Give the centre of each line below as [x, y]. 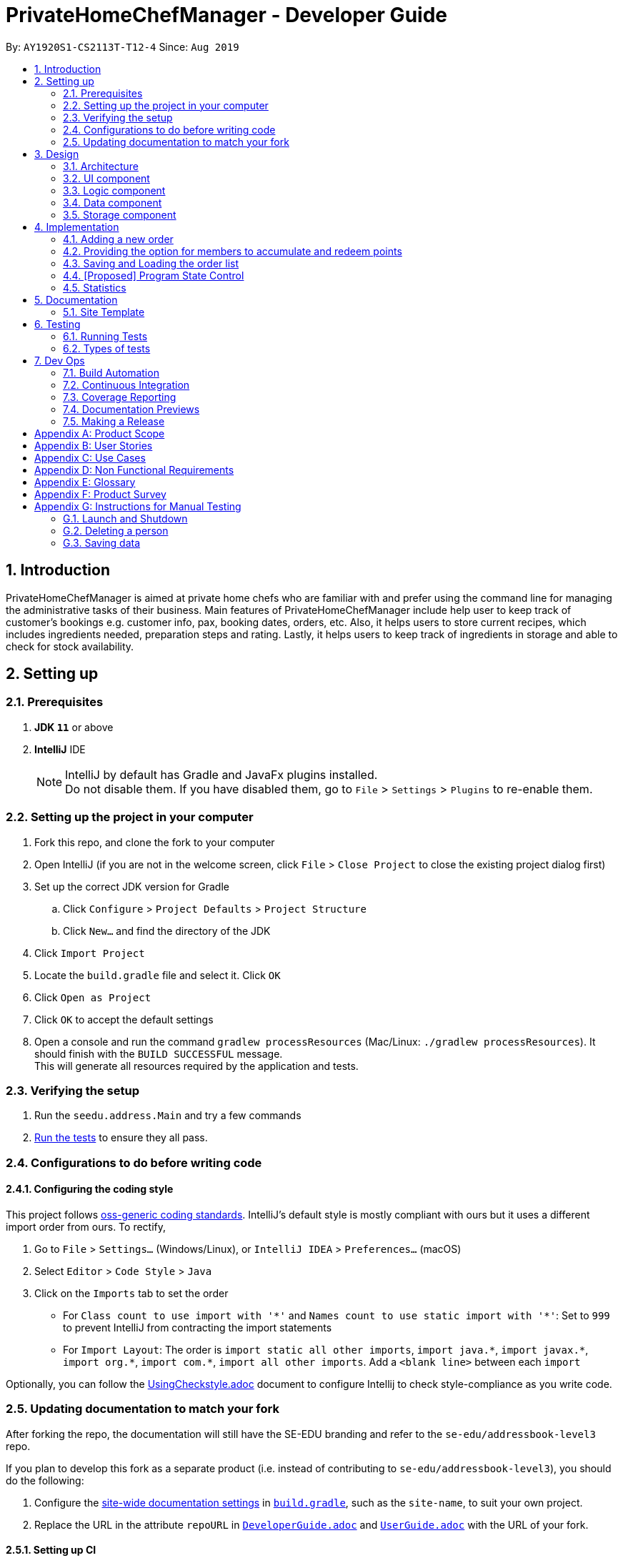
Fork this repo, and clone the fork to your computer [155, 842]
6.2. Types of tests [107, 348]
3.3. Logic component [114, 190]
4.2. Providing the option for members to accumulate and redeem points [233, 251]
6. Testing [58, 324]
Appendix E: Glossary [85, 482]
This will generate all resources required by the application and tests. [196, 1066]
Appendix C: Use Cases [90, 457]
